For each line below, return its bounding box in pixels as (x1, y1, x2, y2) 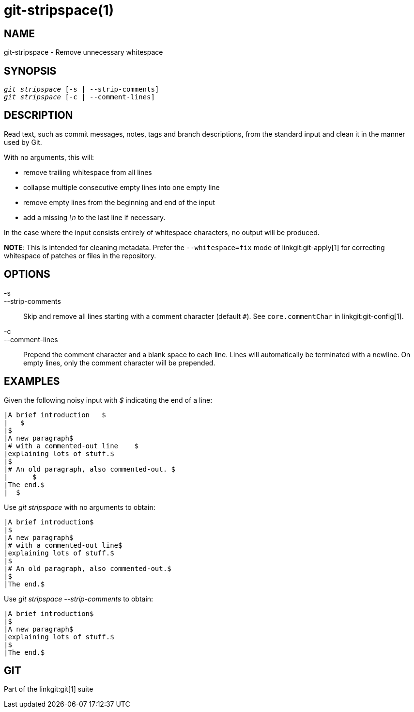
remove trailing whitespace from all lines (23, 168, 152, 176)
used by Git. (4, 138, 42, 146)
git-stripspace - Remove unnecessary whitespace (4, 48, 163, 57)
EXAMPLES (4, 375, 60, 388)
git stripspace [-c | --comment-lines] (4, 93, 155, 101)
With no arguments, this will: (4, 153, 94, 161)
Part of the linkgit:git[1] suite (4, 685, 93, 694)
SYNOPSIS (4, 64, 57, 77)
